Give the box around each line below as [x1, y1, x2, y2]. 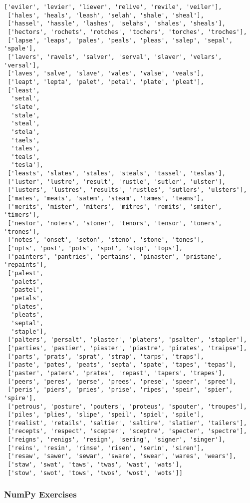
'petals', [11, 294, 43, 302]
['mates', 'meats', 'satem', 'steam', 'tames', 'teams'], [7, 195, 204, 202]
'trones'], [4, 228, 40, 235]
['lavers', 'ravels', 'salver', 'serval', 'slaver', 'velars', [7, 53, 222, 60]
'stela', [11, 128, 40, 135]
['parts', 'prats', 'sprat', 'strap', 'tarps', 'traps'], [7, 353, 204, 360]
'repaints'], [4, 261, 47, 269]
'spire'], [4, 394, 36, 402]
